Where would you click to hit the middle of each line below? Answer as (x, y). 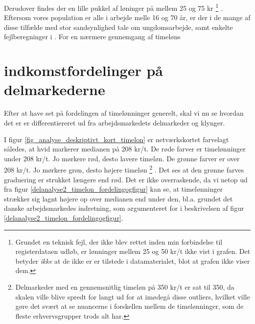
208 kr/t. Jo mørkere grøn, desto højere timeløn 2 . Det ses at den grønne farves (124, 169)
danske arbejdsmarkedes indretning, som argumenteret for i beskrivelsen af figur (124, 208)
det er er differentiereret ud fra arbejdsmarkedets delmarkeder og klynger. (115, 122)
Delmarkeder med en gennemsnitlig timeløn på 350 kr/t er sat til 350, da (125, 287)
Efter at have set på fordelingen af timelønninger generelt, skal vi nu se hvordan (124, 113)
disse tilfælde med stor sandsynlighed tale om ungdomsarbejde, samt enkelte (118, 27)
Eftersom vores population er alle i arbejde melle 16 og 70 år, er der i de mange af (127, 17)
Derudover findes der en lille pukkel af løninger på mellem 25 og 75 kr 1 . (113, 7)
